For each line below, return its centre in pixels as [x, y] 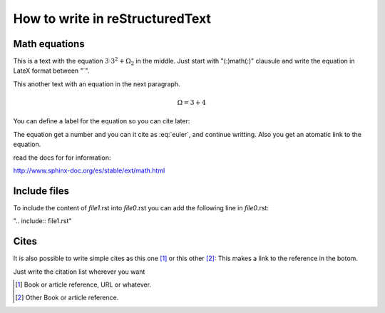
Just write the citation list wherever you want [79, 272]
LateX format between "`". [51, 71]
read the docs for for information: [62, 158]
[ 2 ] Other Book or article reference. [67, 298]
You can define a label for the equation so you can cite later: [102, 121]
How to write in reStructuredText [112, 19]
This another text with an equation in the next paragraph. [97, 84]
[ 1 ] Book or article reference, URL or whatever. [83, 284]
